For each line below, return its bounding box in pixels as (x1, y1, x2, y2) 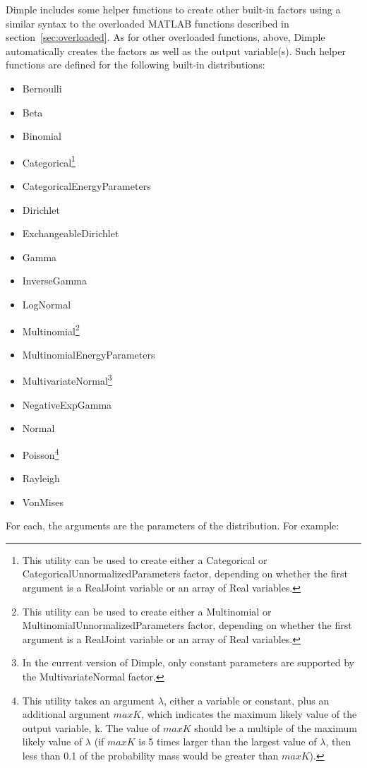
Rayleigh (22, 471, 60, 486)
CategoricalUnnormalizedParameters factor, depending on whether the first (22, 566, 348, 581)
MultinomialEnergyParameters (22, 347, 155, 361)
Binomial (22, 128, 61, 143)
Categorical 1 (22, 152, 76, 169)
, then (325, 734, 351, 749)
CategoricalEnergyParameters (22, 179, 151, 193)
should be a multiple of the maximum (194, 720, 357, 735)
